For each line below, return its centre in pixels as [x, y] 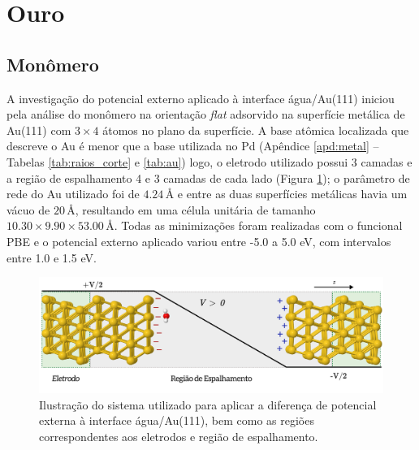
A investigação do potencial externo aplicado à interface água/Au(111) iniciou [201, 98]
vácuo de [28, 209]
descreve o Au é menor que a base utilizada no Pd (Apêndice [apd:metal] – [193, 146]
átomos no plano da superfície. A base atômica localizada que [256, 130]
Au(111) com [39, 130]
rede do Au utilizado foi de [73, 194]
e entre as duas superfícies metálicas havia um [292, 194]
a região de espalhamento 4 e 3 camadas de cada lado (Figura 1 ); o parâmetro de [208, 177]
